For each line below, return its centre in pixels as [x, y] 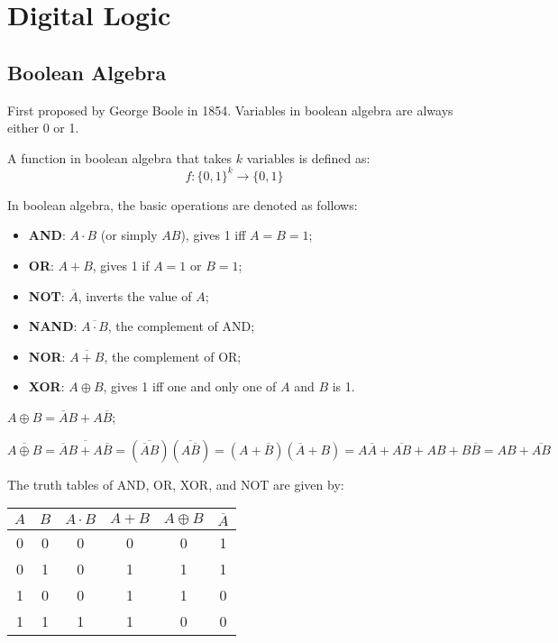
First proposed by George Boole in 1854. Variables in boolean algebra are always [230, 110]
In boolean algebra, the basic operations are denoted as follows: [183, 204]
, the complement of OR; [173, 356]
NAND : [53, 326]
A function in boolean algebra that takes [120, 157]
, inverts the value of [135, 295]
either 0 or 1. [43, 128]
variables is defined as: [308, 157]
